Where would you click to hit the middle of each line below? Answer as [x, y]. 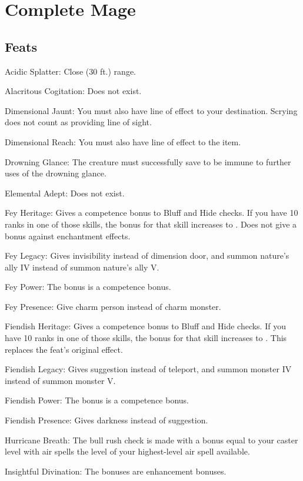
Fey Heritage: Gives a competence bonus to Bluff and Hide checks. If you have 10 [151, 213]
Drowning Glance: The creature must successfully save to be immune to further [148, 161]
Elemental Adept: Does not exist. [65, 193]
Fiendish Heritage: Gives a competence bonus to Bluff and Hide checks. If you [145, 326]
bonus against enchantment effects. [68, 236]
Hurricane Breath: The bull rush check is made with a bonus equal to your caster [151, 440]
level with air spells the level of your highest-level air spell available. [127, 451]
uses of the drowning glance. [56, 173]
